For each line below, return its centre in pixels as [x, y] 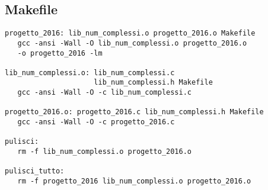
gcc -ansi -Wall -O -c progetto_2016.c [96, 122]
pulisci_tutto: [35, 171]
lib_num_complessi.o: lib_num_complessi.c [90, 73]
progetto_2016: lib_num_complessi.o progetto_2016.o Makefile [130, 33]
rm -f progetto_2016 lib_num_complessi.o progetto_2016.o [134, 181]
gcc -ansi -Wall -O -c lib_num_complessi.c [104, 93]
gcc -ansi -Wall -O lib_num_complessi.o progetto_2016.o [132, 43]
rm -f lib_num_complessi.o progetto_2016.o [104, 152]
